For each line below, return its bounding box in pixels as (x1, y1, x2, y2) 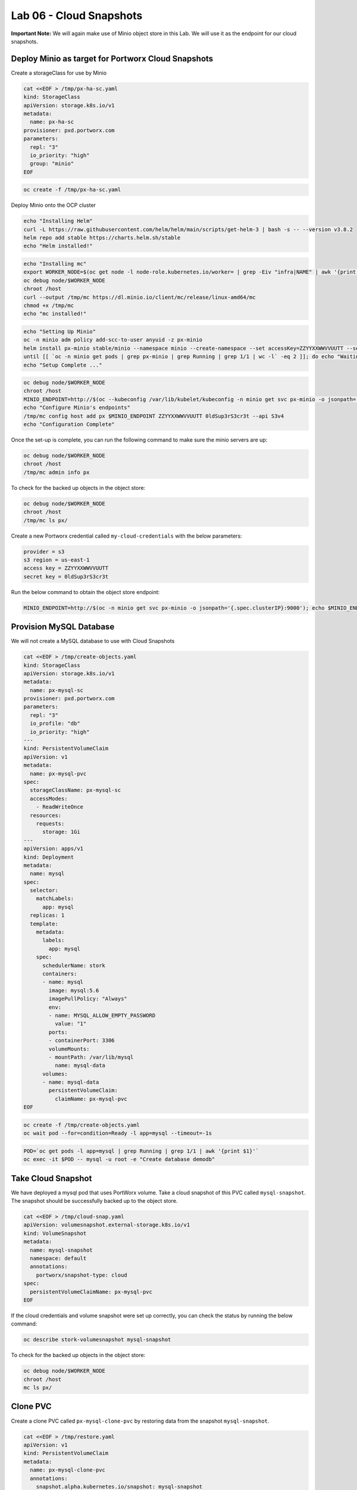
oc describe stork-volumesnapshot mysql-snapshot (23, 1336, 171, 1343)
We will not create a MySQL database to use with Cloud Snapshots (11, 638, 175, 645)
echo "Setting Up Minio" (23, 328, 96, 335)
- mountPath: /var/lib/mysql (48, 1054, 134, 1060)
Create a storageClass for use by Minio (11, 69, 107, 76)
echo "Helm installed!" (23, 243, 93, 250)
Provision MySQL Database (11, 622, 115, 632)
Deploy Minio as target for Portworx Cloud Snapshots (11, 54, 214, 64)
